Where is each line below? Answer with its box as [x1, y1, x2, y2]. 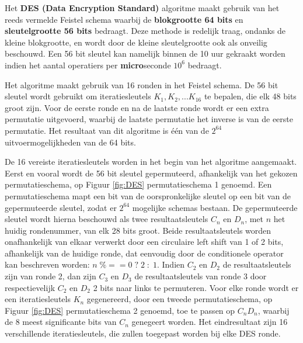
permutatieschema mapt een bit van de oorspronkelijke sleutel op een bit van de [5, 189, 291, 202]
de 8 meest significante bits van [5, 316, 117, 328]
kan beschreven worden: [5, 258, 90, 271]
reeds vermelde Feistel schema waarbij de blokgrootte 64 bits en [5, 13, 243, 25]
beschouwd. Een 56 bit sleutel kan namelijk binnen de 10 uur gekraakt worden [5, 47, 285, 60]
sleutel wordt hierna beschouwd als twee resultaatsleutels [5, 213, 208, 225]
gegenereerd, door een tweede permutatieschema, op [86, 293, 273, 305]
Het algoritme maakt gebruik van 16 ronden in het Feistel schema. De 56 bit [5, 78, 278, 91]
